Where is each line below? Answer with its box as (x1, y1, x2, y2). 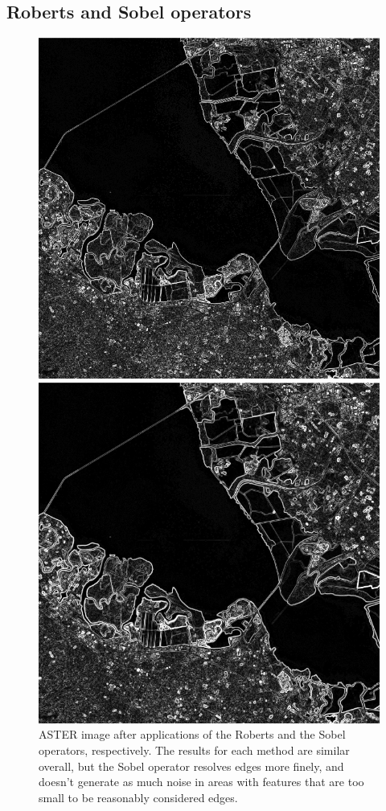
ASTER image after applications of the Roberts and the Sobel (39, 726, 346, 743)
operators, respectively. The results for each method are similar (39, 741, 350, 758)
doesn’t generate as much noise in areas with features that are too (39, 773, 364, 790)
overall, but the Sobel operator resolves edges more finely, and (39, 757, 344, 774)
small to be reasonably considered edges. (39, 788, 238, 805)
